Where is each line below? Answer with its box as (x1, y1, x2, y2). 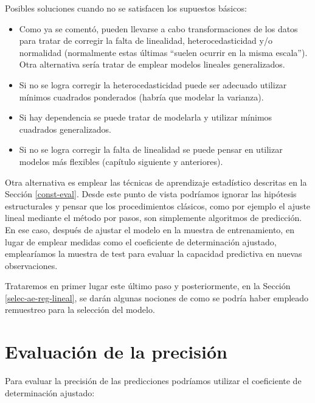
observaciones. (5, 259, 58, 272)
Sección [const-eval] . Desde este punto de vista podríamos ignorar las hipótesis (5, 187, 297, 200)
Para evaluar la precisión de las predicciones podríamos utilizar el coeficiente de (5, 374, 302, 387)
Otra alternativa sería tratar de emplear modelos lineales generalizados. (19, 58, 285, 71)
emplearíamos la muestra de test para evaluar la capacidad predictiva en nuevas (5, 247, 302, 260)
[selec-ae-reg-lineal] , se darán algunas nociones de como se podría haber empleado (5, 291, 309, 304)
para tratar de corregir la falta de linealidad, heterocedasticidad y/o (19, 34, 272, 47)
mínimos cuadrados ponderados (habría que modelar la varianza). (19, 90, 264, 103)
